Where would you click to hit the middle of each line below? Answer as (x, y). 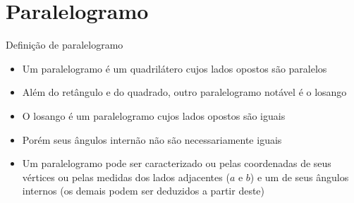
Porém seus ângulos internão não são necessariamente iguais (152, 139)
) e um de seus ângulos (299, 177)
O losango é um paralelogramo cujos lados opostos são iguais (154, 115)
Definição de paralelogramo (65, 45)
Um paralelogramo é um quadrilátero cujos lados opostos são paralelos (175, 68)
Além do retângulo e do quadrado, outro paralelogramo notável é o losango (184, 92)
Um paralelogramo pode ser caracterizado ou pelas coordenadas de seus (177, 163)
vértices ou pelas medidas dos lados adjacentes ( (126, 177)
